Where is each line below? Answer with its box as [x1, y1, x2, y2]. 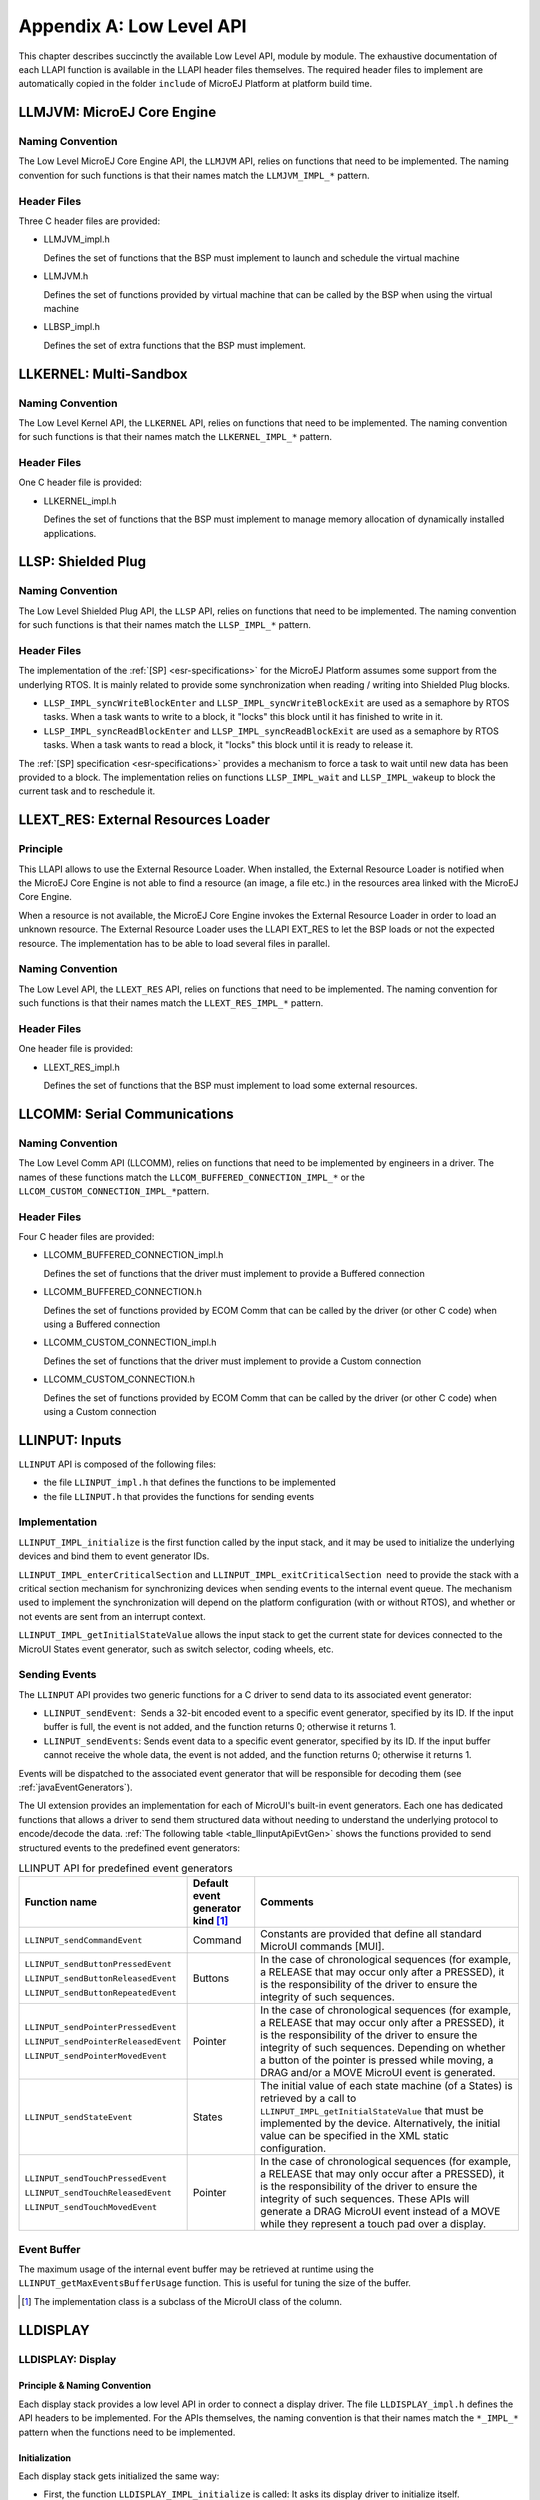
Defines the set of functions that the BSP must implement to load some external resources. [43, 1079, 418, 1091]
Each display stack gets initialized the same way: [18, 2470, 220, 2482]
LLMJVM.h [43, 270, 89, 282]
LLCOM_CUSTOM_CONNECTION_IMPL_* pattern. [18, 1185, 210, 1197]
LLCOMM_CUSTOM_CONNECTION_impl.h [43, 1336, 217, 1349]
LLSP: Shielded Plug [18, 553, 147, 570]
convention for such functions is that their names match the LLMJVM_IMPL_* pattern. [18, 169, 370, 181]
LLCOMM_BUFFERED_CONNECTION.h [43, 1286, 202, 1298]
